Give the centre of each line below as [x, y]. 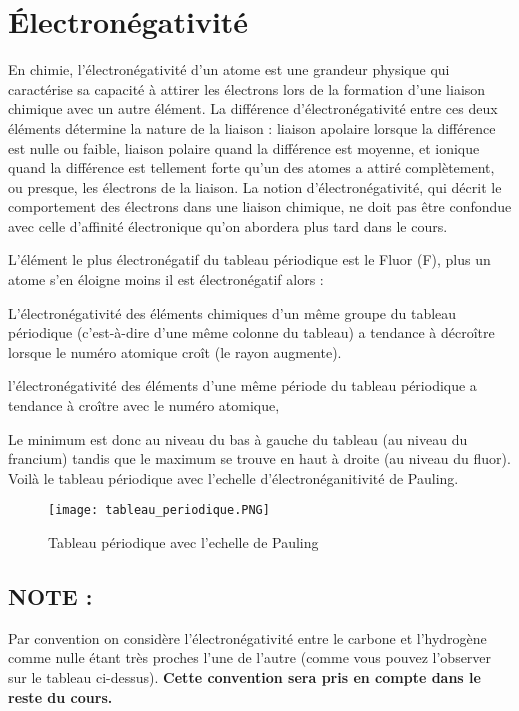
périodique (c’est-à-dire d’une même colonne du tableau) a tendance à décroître [251, 332]
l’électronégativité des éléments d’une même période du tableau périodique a [242, 385]
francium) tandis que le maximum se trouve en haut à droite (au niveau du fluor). [259, 458]
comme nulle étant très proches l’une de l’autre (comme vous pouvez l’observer [250, 657]
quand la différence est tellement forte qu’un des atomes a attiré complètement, [251, 167]
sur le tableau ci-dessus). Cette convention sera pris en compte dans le [244, 677]
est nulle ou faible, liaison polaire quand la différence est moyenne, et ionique [244, 147]
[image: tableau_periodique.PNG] [159, 510]
